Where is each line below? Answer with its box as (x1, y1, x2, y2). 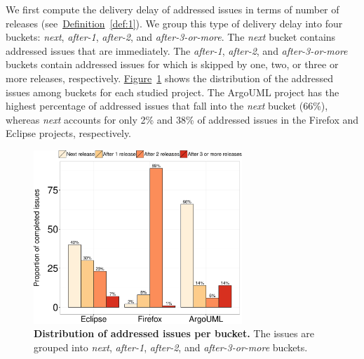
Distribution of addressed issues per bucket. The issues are (34, 326, 314, 341)
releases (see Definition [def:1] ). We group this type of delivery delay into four (6, 15, 343, 30)
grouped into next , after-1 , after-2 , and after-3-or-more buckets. (34, 339, 308, 354)
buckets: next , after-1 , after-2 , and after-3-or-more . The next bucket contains (6, 30, 336, 44)
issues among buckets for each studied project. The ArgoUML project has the (6, 84, 339, 99)
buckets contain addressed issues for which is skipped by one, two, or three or (6, 57, 339, 72)
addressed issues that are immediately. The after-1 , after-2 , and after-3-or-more (6, 43, 348, 58)
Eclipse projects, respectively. (6, 126, 132, 141)
